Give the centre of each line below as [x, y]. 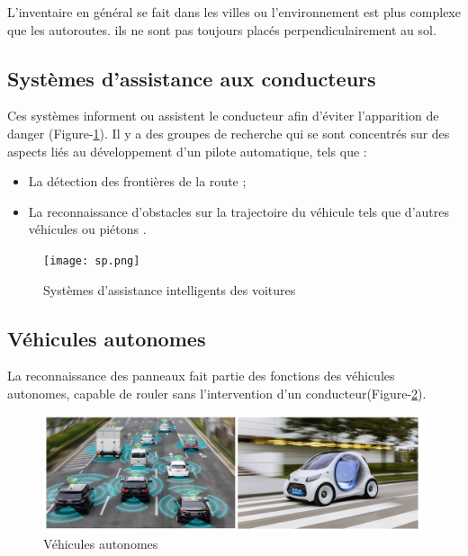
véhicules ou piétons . [87, 229]
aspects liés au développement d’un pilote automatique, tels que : [187, 151]
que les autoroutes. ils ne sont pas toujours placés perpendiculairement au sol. [222, 29]
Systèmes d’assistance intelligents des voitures [170, 289]
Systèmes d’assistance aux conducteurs [192, 78]
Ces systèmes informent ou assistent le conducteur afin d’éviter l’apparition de [223, 116]
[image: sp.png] [92, 260]
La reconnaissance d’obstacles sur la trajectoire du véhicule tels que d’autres [238, 211]
